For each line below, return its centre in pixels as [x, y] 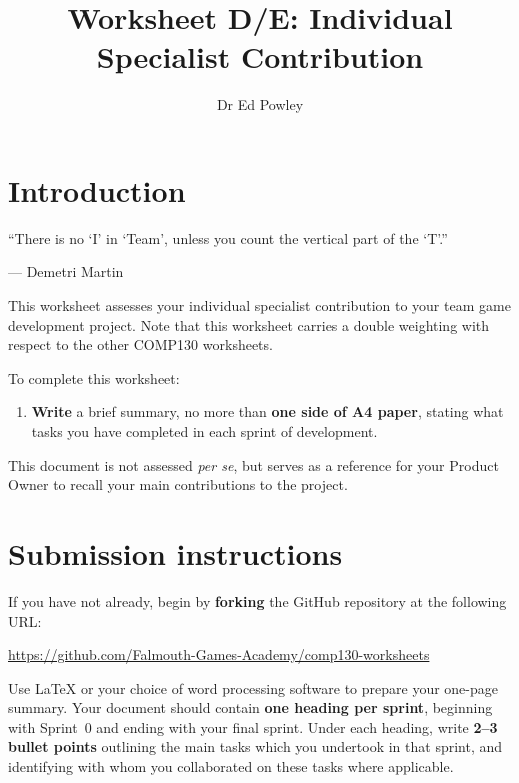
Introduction [97, 189]
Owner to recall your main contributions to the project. [178, 484]
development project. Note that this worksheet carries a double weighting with [249, 324]
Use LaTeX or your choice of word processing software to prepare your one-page [253, 687]
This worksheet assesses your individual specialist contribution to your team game [259, 305]
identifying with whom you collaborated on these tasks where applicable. [231, 766]
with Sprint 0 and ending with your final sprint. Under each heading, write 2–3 [253, 726]
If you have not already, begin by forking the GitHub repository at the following [257, 600]
